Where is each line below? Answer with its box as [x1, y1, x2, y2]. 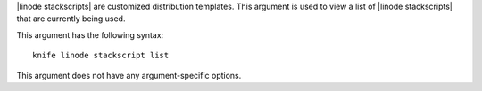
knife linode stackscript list [32, 50, 170, 61]
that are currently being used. [16, 13, 126, 24]
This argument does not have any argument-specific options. [16, 70, 242, 80]
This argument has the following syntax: [16, 29, 164, 40]
